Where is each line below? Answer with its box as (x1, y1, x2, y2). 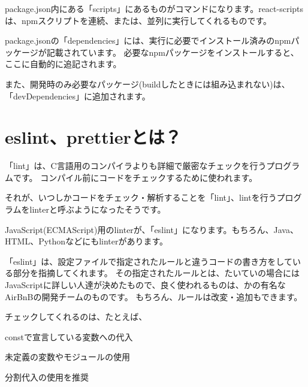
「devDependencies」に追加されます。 (5, 89, 150, 102)
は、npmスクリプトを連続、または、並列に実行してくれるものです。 (5, 14, 271, 26)
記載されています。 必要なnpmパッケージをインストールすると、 (46, 46, 299, 58)
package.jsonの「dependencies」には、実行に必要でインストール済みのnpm (5, 34, 291, 47)
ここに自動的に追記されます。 (5, 58, 122, 70)
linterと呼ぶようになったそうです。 (29, 203, 166, 216)
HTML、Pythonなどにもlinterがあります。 (5, 235, 168, 247)
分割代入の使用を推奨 (5, 371, 89, 383)
